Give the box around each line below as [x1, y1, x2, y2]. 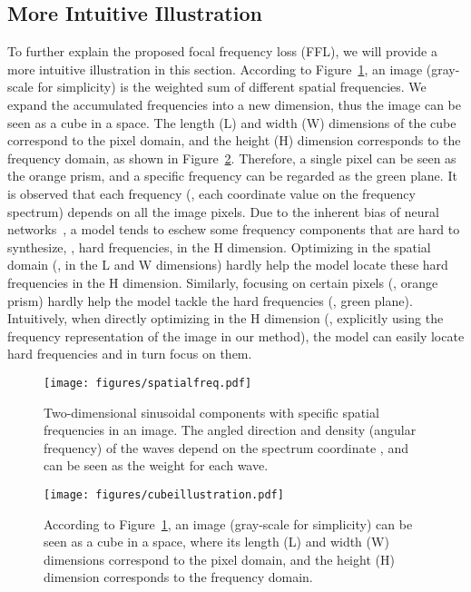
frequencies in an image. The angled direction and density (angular [44, 420, 417, 439]
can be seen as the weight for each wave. [44, 456, 269, 475]
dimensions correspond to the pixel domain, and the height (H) [44, 549, 395, 568]
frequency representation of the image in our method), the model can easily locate [7, 326, 465, 345]
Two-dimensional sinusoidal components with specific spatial [44, 402, 379, 421]
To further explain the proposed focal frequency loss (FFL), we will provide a [7, 42, 437, 61]
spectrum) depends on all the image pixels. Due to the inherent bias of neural [7, 202, 439, 221]
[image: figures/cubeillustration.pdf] [44, 488, 284, 501]
